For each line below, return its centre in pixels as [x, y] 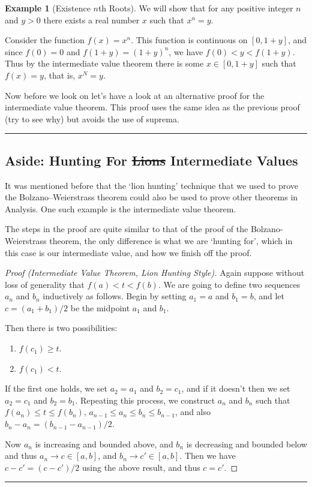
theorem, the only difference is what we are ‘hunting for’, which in [171, 240]
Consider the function [45, 40]
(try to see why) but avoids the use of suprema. [92, 118]
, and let [269, 296]
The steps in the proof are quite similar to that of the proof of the [127, 229]
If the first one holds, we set [56, 388]
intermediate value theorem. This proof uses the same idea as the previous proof [152, 107]
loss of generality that [45, 284]
